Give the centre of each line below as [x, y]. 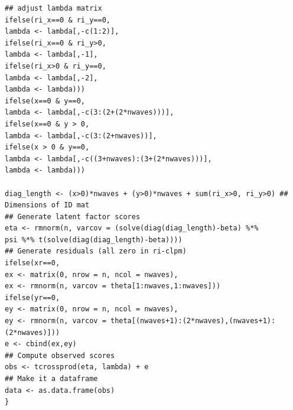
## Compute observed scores [60, 355]
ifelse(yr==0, [32, 297]
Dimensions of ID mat [47, 205]
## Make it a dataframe [51, 379]
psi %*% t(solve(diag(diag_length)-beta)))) [94, 240]
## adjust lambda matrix [53, 8]
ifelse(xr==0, [32, 263]
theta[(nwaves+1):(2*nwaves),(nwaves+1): [193, 321]
